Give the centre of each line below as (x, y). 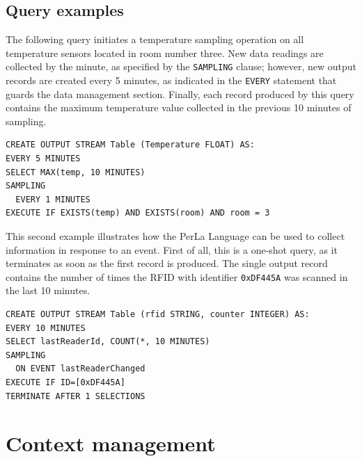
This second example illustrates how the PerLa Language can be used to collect (175, 236)
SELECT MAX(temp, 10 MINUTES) (76, 172)
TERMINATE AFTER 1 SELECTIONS (76, 396)
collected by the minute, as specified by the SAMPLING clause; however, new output (181, 66)
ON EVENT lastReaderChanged (80, 369)
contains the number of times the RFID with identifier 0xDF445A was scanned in (177, 276)
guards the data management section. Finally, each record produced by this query (180, 94)
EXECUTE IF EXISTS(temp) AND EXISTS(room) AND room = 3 (138, 213)
